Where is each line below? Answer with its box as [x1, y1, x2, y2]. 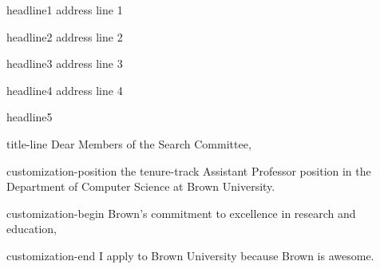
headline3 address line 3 [6, 55, 123, 72]
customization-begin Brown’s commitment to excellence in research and [6, 204, 356, 221]
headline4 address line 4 [6, 81, 123, 98]
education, [6, 220, 57, 237]
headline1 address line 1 [6, 2, 123, 18]
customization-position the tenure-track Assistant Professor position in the [6, 162, 371, 179]
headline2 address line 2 [6, 28, 123, 45]
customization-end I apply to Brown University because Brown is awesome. [6, 247, 374, 263]
